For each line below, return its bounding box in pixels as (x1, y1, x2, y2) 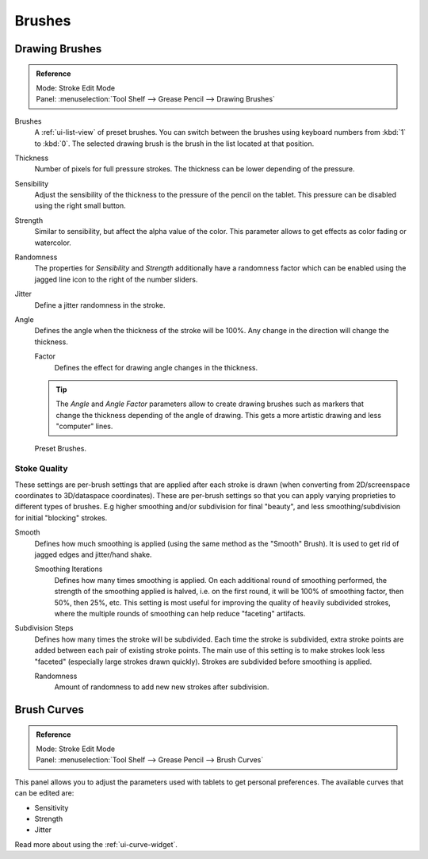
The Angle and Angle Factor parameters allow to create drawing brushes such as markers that (55, 399, 365, 408)
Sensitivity (34, 803, 69, 812)
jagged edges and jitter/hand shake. (34, 550, 152, 559)
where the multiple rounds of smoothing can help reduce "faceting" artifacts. (54, 608, 306, 618)
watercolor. (34, 238, 71, 247)
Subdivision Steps (14, 623, 74, 633)
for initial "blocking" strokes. (14, 512, 108, 523)
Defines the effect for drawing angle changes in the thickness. (54, 362, 258, 372)
